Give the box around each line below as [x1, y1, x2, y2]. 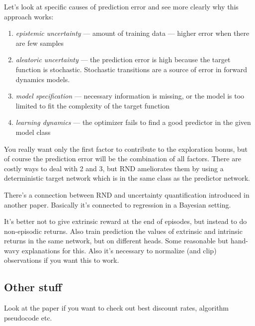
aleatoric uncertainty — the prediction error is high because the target [15, 54, 231, 65]
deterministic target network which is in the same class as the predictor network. [4, 173, 250, 183]
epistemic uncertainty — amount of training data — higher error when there [15, 28, 250, 38]
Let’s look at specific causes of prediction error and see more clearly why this [4, 1, 239, 11]
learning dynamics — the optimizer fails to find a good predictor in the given [15, 117, 251, 127]
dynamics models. [15, 74, 70, 84]
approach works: [4, 11, 54, 21]
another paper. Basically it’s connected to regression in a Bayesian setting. [4, 199, 231, 210]
